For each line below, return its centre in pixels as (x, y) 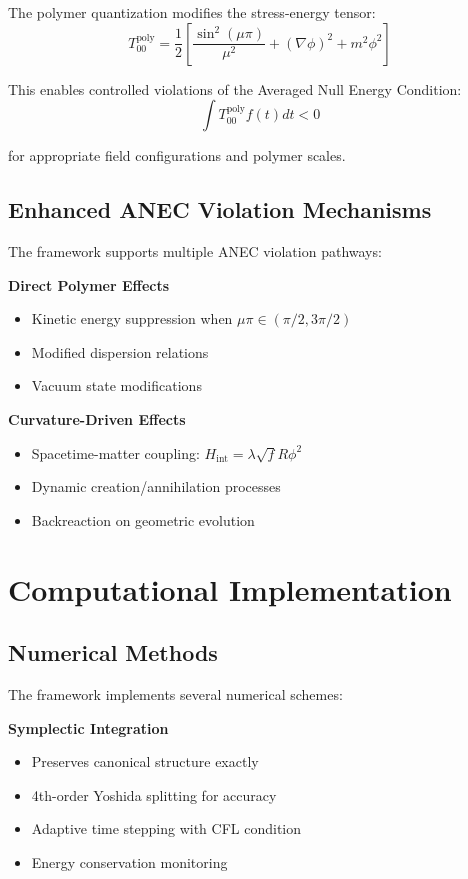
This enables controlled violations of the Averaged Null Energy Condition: (235, 88)
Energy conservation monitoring (129, 861)
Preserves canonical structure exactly (145, 761)
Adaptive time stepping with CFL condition (166, 828)
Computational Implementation (230, 588)
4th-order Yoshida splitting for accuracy (154, 794)
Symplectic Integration (88, 727)
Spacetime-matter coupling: (115, 452)
